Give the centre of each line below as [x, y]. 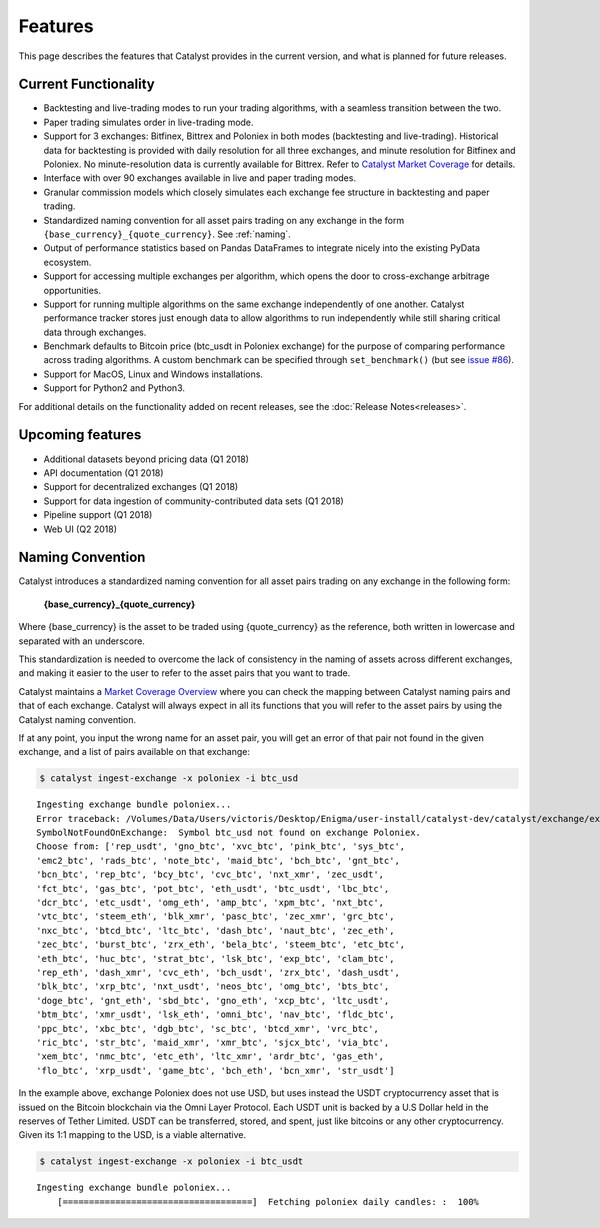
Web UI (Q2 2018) [80, 529]
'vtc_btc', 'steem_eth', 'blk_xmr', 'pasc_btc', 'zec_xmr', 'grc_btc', [215, 916]
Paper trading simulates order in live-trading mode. [148, 122]
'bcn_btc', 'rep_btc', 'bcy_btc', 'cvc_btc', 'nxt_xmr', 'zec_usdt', [210, 874]
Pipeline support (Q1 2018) [98, 515]
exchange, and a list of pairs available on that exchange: [134, 752]
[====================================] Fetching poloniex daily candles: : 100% [268, 1201]
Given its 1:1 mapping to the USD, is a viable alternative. [132, 1135]
